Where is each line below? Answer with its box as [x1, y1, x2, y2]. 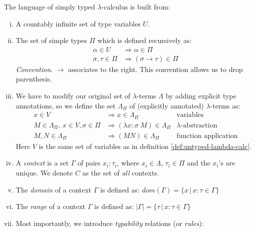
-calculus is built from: [101, 1, 170, 11]
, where [117, 157, 139, 168]
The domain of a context [15, 184, 92, 194]
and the [187, 157, 211, 168]
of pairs [77, 157, 101, 168]
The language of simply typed [4, 1, 95, 11]
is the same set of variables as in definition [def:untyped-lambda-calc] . [38, 140, 252, 151]
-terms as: [210, 100, 241, 110]
